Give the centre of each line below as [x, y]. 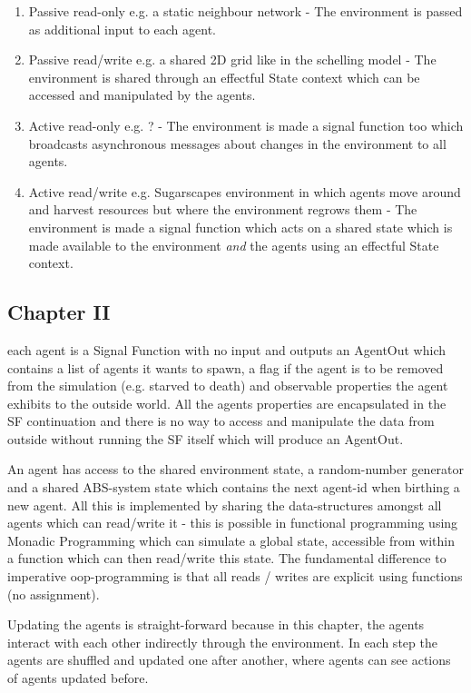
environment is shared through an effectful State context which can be [224, 77]
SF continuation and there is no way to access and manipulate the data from [221, 421]
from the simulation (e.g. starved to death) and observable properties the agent [228, 386]
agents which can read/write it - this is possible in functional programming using [233, 523]
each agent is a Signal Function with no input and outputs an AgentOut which [227, 349]
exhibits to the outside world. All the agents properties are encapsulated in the [227, 403]
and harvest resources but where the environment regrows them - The [223, 209]
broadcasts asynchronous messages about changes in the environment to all [237, 143]
